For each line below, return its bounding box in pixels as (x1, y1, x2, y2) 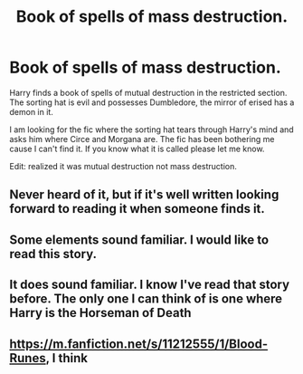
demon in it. (9, 106, 54, 117)
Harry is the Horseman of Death (9, 305, 192, 321)
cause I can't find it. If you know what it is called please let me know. (9, 143, 265, 154)
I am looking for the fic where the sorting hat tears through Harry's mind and (9, 124, 294, 135)
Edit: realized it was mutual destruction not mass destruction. (9, 160, 238, 171)
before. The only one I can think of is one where (9, 292, 283, 307)
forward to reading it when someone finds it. (9, 201, 265, 216)
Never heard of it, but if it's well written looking (9, 187, 279, 203)
